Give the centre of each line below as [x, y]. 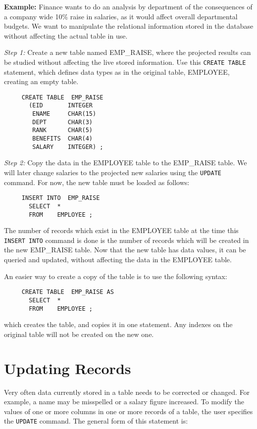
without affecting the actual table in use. [66, 35]
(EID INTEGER [61, 106]
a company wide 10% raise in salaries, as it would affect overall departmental [121, 16]
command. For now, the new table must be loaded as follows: [97, 182]
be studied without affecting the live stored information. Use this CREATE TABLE [125, 62]
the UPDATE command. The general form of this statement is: [96, 421]
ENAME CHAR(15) [64, 114]
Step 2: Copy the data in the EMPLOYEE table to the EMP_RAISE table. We [126, 163]
